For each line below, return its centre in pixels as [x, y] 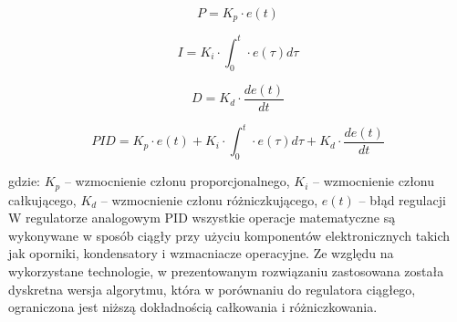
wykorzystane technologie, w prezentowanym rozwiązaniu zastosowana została [226, 270]
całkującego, [42, 199]
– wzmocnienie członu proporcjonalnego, [177, 181]
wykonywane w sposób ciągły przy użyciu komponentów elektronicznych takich [229, 235]
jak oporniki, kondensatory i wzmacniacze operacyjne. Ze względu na [201, 253]
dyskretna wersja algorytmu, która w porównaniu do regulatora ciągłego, [212, 289]
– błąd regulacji [402, 199]
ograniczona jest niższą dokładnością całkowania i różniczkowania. [193, 307]
